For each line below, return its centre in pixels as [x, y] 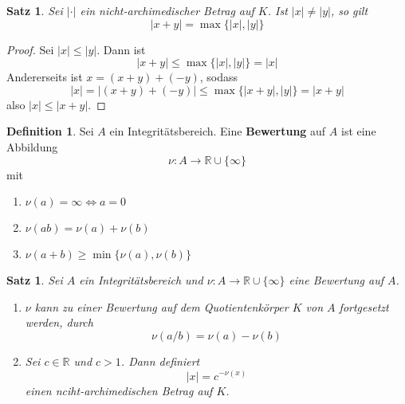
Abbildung [32, 146]
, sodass [219, 77]
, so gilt [349, 10]
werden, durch [59, 322]
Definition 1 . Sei [50, 131]
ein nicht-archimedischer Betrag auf [167, 10]
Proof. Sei [30, 49]
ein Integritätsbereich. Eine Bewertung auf [218, 131]
